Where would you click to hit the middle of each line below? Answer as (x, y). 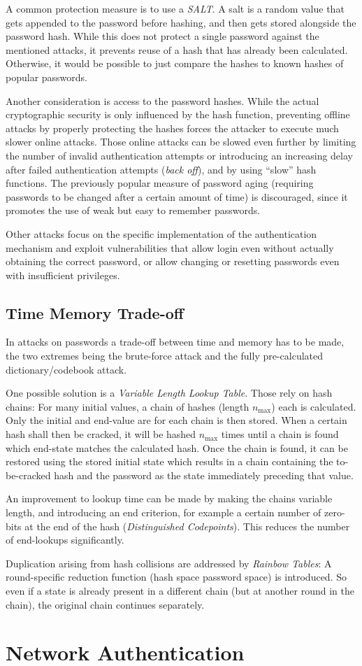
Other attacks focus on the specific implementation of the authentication (161, 233)
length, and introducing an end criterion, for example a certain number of (164, 512)
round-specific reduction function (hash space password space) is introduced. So (176, 577)
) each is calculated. (314, 406)
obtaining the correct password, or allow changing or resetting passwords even (173, 261)
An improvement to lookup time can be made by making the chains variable (169, 498)
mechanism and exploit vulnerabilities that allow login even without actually (170, 247)
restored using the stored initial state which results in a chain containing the (169, 461)
